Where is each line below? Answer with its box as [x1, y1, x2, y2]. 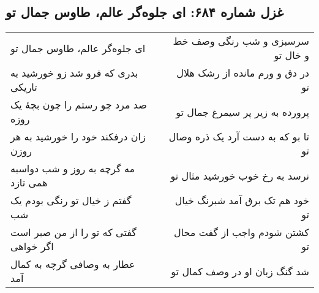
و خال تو [274, 48, 309, 63]
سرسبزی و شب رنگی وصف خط [173, 34, 309, 48]
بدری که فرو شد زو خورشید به [10, 66, 138, 80]
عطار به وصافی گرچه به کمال [10, 257, 135, 272]
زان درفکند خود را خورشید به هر [10, 129, 146, 144]
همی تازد [10, 175, 48, 190]
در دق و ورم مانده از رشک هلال [176, 66, 309, 80]
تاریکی [10, 80, 37, 94]
